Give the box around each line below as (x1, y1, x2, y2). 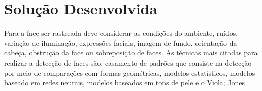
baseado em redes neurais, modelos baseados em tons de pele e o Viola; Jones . (4, 77, 249, 88)
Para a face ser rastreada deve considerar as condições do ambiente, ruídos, (4, 27, 238, 38)
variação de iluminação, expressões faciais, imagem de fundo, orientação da (4, 37, 237, 48)
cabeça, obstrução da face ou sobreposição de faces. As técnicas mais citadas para (4, 47, 258, 58)
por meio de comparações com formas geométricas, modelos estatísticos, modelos (4, 67, 255, 78)
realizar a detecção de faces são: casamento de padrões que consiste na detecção (4, 57, 252, 68)
